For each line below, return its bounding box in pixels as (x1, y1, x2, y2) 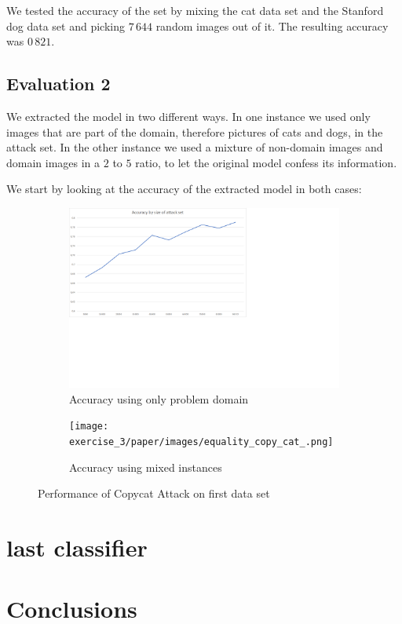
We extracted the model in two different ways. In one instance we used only (6, 108, 371, 124)
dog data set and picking (6, 17, 125, 34)
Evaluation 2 (6, 71, 111, 96)
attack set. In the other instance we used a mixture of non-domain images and (6, 139, 383, 155)
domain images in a (6, 154, 100, 170)
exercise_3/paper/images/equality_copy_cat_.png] (69, 436, 334, 447)
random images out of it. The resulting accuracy (155, 17, 389, 34)
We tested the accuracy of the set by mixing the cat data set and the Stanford (6, 2, 384, 18)
